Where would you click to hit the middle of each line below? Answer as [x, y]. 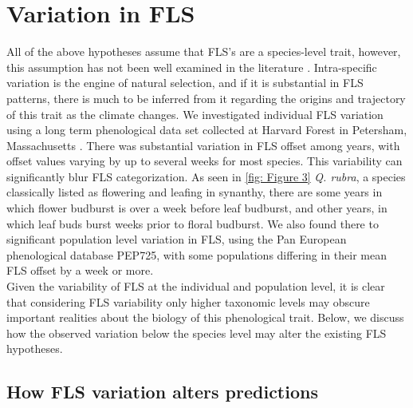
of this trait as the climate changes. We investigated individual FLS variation [195, 114]
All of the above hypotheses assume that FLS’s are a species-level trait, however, [204, 51]
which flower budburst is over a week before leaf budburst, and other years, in [197, 208]
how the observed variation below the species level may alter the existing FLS [197, 333]
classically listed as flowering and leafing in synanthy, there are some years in [195, 192]
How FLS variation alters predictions [162, 392]
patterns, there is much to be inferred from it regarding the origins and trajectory [206, 98]
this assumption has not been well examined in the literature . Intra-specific [192, 67]
